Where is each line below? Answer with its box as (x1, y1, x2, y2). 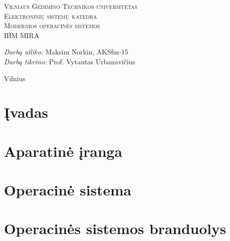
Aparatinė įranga (4, 141, 123, 161)
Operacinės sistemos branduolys (4, 218, 227, 239)
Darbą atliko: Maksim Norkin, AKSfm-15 (4, 47, 129, 57)
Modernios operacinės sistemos (4, 20, 100, 31)
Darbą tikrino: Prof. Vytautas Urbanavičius (4, 56, 136, 66)
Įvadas (4, 102, 48, 122)
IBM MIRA (4, 30, 40, 40)
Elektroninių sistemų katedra (4, 10, 97, 21)
